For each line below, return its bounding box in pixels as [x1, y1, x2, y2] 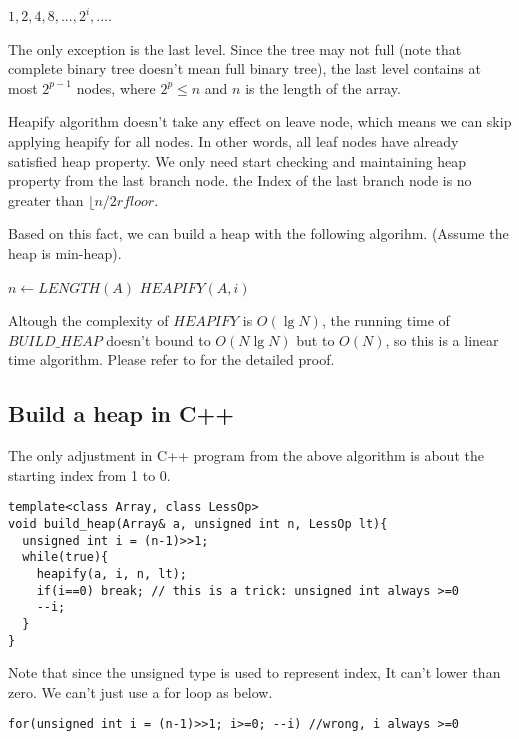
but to [296, 329, 335, 350]
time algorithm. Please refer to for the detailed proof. [8, 349, 335, 370]
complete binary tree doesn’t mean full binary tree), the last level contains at [8, 58, 481, 79]
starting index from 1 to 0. [8, 464, 171, 485]
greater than [8, 189, 84, 210]
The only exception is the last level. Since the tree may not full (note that [8, 38, 462, 59]
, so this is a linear [385, 329, 499, 350]
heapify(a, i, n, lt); [36, 566, 187, 581]
